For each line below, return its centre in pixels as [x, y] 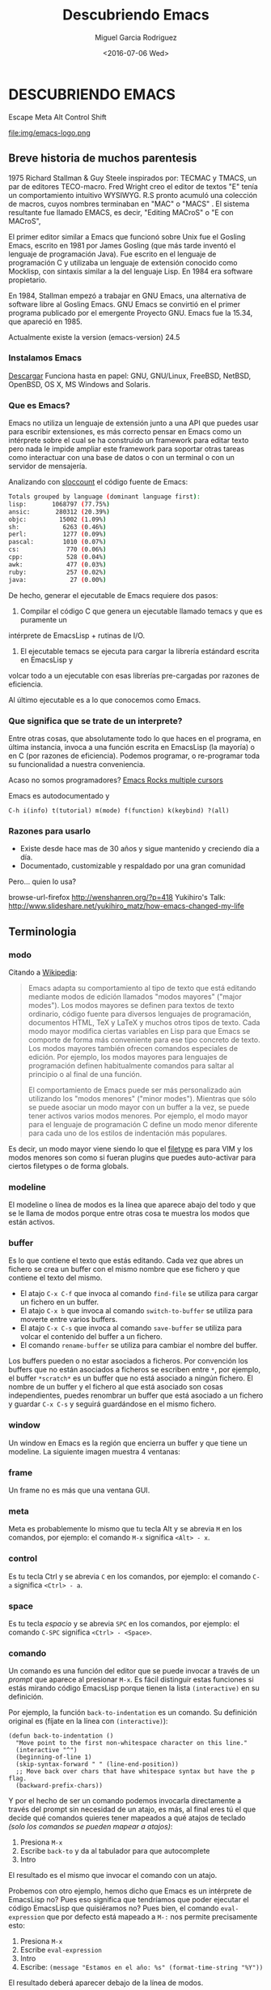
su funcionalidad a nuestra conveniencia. [77, 764]
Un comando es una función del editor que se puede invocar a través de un [134, 1671]
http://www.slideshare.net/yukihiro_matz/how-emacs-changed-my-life [127, 906]
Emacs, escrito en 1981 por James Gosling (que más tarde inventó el [122, 245]
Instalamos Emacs [45, 358]
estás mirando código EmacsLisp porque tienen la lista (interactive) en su [134, 1688]
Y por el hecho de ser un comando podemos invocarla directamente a [125, 1801]
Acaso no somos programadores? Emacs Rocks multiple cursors [116, 780]
